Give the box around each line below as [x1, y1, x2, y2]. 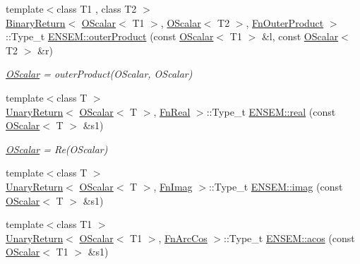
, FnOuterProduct [246, 15, 324, 30]
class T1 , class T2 [56, 1, 137, 16]
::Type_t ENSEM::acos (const [224, 230, 355, 245]
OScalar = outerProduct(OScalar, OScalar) [6, 66, 193, 81]
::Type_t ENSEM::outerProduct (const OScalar [6, 29, 214, 44]
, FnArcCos [158, 230, 208, 245]
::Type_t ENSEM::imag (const [208, 179, 343, 193]
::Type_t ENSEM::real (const [206, 104, 336, 119]
